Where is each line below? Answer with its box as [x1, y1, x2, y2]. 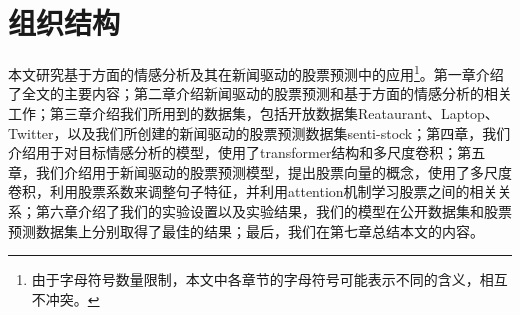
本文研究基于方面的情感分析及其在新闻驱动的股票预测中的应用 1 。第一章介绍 [8, 61, 504, 84]
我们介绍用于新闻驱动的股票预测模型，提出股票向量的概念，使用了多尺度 [35, 161, 512, 182]
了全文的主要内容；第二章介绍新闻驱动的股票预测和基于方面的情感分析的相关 [8, 83, 512, 104]
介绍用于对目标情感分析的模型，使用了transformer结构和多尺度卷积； [8, 142, 458, 163]
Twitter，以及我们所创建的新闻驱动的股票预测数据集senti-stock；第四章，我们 [8, 122, 511, 143]
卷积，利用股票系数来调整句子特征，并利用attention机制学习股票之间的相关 [8, 181, 498, 202]
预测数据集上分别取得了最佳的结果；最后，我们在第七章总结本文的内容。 [8, 220, 484, 241]
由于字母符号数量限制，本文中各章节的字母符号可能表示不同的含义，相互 [31, 269, 508, 290]
